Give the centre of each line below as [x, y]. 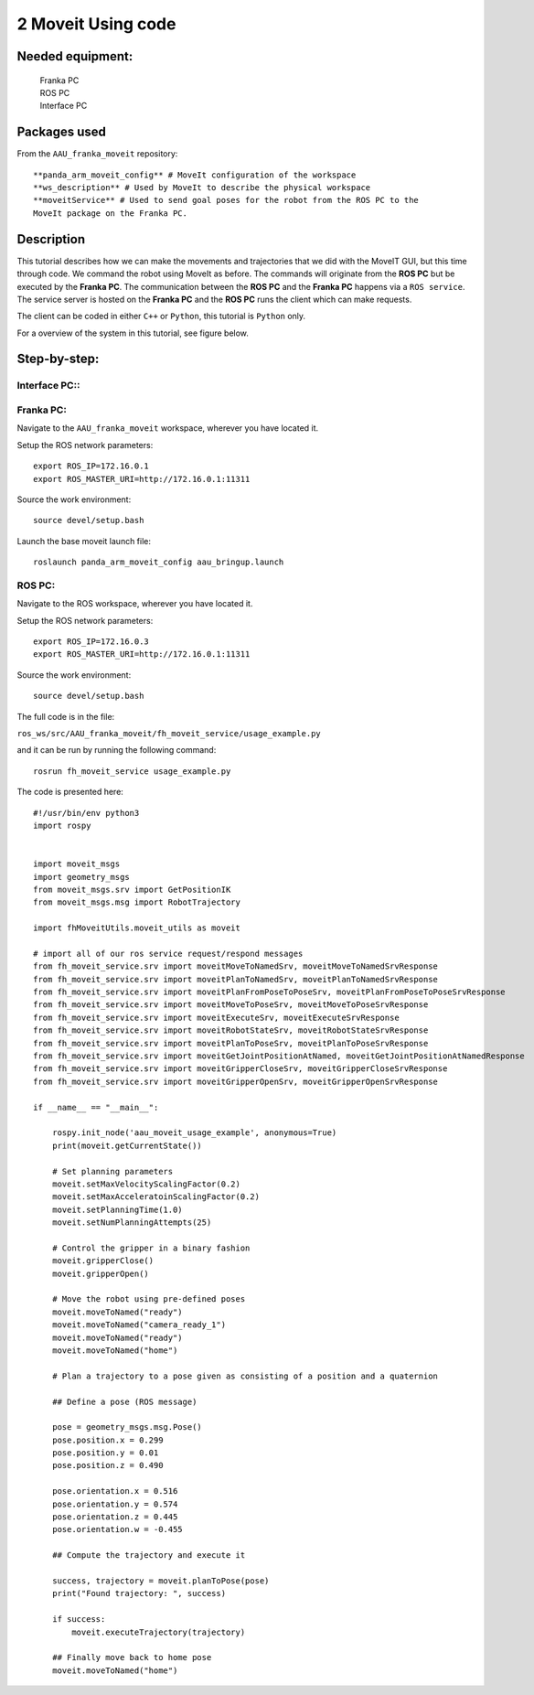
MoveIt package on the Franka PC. [110, 213]
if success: [79, 1620]
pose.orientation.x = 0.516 [115, 1491]
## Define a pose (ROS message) [124, 1401]
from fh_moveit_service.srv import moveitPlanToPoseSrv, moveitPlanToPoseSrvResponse [231, 1043]
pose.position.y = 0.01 [105, 1453]
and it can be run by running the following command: [117, 750]
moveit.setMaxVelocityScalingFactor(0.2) [146, 1184]
